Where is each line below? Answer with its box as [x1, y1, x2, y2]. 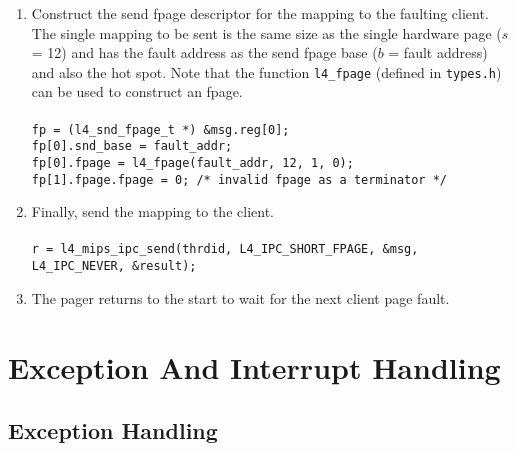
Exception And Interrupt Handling [8, 346, 501, 387]
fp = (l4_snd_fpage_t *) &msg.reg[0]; [31, 122, 290, 137]
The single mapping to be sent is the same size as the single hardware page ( [31, 22, 502, 43]
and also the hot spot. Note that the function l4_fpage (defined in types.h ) [31, 61, 502, 82]
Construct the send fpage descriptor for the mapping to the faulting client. [31, 3, 489, 23]
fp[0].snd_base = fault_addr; [31, 139, 233, 154]
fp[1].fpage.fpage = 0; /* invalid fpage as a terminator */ [31, 172, 448, 187]
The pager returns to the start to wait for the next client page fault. [31, 287, 450, 308]
